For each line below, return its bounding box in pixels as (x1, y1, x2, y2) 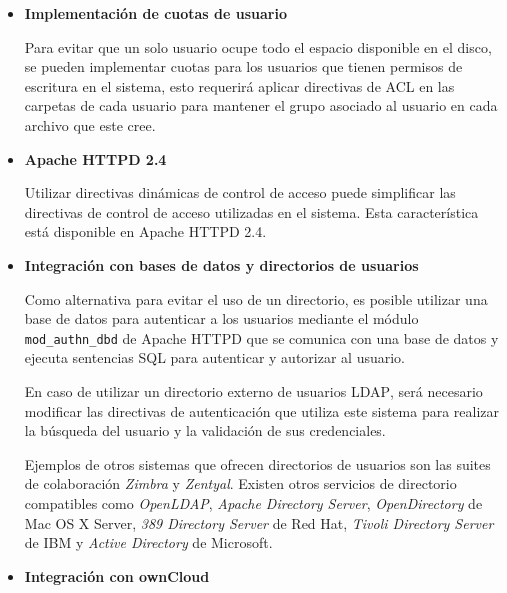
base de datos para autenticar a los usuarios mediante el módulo (24, 308, 419, 329)
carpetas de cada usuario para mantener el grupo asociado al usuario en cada (24, 95, 498, 116)
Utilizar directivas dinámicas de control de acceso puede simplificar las (24, 182, 456, 203)
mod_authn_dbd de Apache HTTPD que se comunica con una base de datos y (24, 327, 499, 348)
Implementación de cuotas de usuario (24, 3, 288, 23)
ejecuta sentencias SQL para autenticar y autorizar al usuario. (24, 347, 405, 368)
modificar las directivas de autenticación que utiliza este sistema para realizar (24, 400, 500, 421)
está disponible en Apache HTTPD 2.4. (24, 221, 267, 242)
